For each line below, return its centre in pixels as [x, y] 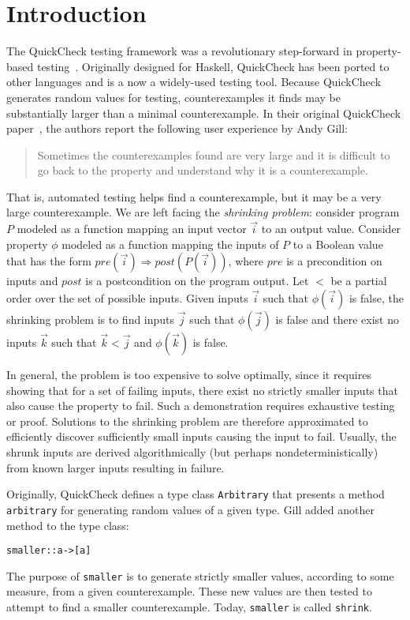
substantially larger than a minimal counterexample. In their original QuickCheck [204, 113]
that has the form [49, 261]
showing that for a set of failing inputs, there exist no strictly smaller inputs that [202, 390]
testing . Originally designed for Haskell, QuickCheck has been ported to [213, 66]
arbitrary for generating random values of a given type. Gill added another [190, 509]
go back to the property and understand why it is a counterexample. [203, 170]
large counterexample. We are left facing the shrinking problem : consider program [203, 212]
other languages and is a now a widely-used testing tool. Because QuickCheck [194, 82]
